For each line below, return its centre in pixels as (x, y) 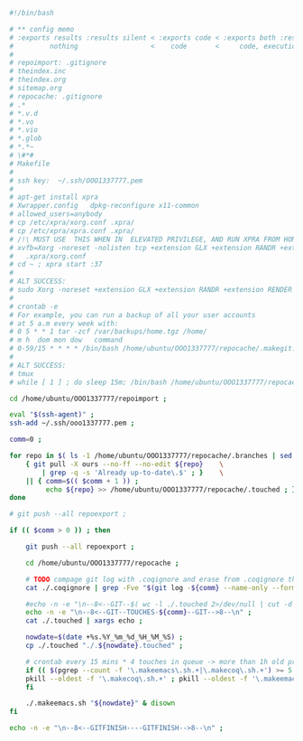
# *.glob (26, 139)
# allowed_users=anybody (56, 214)
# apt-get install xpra (54, 197)
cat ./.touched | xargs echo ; (84, 621)
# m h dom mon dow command (66, 340)
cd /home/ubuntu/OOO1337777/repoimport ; (88, 399)
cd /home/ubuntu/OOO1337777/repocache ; (102, 563)
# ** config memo (42, 29)
